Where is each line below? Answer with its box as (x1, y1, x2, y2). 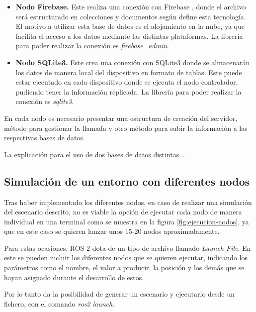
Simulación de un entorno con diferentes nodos (4, 173, 250, 189)
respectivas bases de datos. (4, 132, 85, 143)
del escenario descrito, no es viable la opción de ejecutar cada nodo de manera (4, 207, 242, 217)
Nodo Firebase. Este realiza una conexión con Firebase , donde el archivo (15, 1, 246, 11)
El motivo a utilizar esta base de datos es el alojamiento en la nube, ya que (15, 21, 245, 31)
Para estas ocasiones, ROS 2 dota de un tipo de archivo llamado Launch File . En (4, 242, 251, 253)
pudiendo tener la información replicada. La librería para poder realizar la (15, 86, 242, 97)
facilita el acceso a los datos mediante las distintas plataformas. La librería (15, 30, 243, 41)
